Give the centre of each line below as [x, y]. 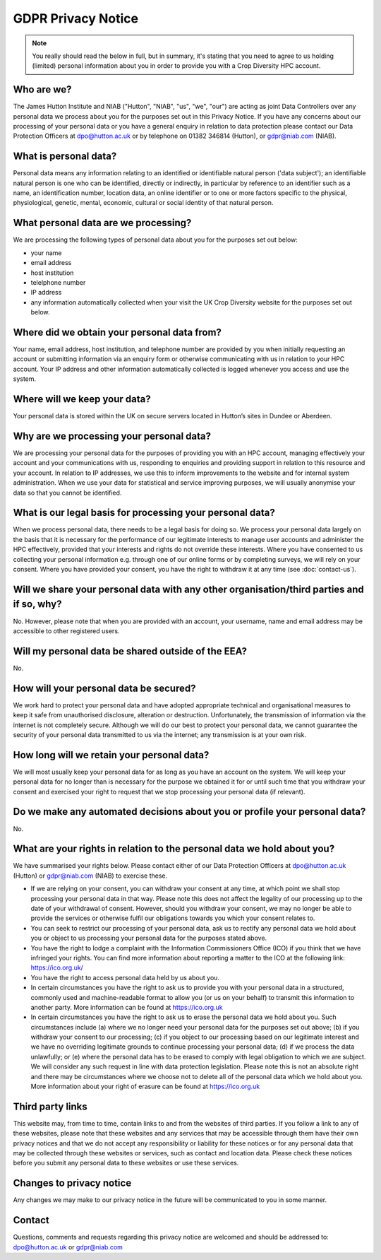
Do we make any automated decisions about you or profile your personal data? [189, 812]
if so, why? [37, 604]
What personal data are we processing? [102, 223]
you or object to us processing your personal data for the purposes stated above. [149, 938]
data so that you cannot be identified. [67, 493]
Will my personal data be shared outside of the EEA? [130, 651]
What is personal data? [65, 157]
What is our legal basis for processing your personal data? [144, 513]
